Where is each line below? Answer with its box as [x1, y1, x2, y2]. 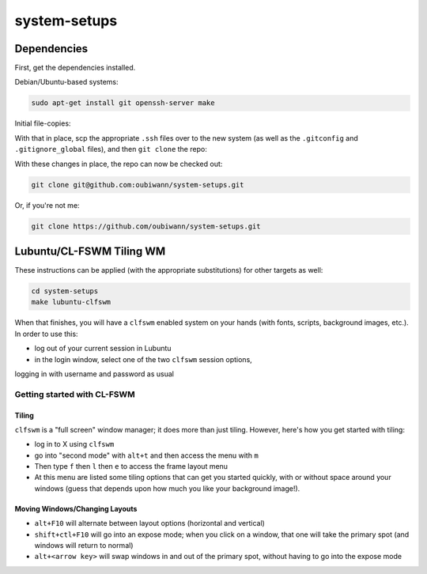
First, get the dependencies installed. [14, 63, 136, 73]
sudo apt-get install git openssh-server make [31, 99, 215, 108]
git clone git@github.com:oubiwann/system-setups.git [31, 180, 244, 189]
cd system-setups [31, 287, 99, 296]
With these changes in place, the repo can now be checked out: [14, 159, 223, 168]
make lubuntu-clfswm [31, 297, 111, 307]
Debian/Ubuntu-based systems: [14, 77, 119, 87]
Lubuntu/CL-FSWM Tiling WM [14, 244, 166, 258]
